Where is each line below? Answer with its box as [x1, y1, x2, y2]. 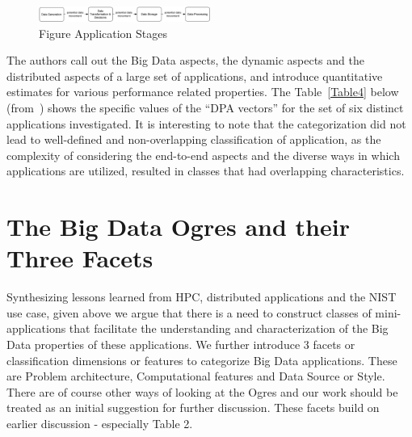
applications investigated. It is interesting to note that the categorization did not [6, 115, 406, 132]
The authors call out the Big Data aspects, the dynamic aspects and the [6, 52, 364, 69]
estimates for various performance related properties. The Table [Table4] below [6, 83, 399, 100]
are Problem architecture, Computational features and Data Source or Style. [6, 368, 385, 384]
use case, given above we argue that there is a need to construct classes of [6, 304, 372, 321]
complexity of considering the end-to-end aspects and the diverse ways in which [6, 146, 400, 163]
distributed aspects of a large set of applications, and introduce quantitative [6, 67, 383, 84]
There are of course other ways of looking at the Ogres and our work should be [6, 383, 398, 400]
